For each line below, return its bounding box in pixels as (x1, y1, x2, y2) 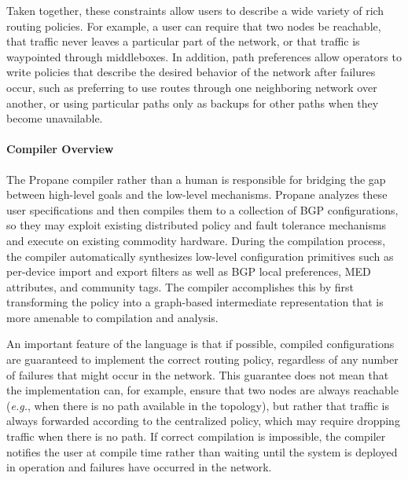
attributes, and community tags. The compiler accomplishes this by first (6, 278, 354, 295)
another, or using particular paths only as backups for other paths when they (6, 94, 379, 111)
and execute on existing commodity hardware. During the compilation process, (6, 232, 386, 248)
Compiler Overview (6, 141, 114, 157)
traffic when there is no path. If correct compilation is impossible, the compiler (6, 428, 386, 445)
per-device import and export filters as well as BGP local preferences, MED (6, 263, 371, 280)
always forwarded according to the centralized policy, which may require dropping (6, 412, 400, 429)
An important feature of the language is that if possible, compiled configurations (6, 335, 395, 352)
